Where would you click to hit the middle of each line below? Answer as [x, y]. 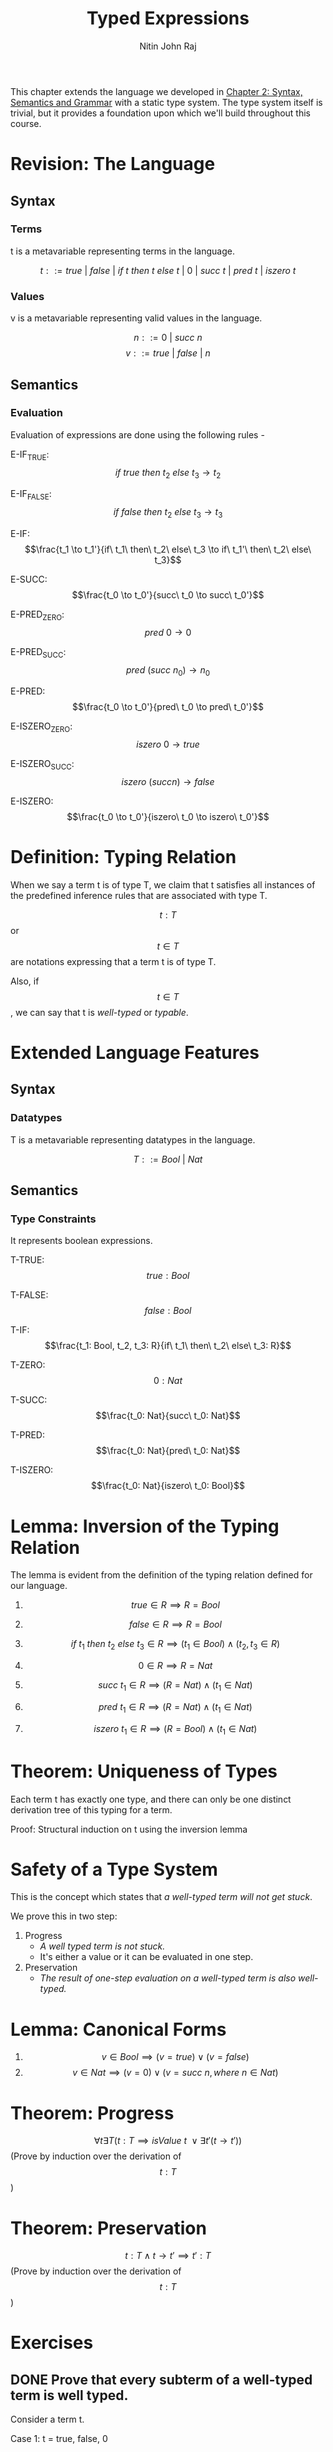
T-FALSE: [29, 1295]
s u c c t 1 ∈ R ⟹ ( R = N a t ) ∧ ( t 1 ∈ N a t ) [175, 1686]
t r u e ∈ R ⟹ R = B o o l [175, 1605]
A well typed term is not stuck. [102, 1946]
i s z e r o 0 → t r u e [168, 744]
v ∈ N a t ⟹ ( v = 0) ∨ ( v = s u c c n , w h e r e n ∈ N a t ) [175, 2073]
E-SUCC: [29, 579]
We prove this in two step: [64, 1916]
